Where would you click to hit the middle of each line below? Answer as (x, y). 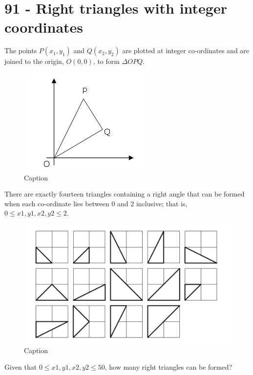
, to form (106, 61)
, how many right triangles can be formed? (169, 366)
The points (21, 50)
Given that (21, 366)
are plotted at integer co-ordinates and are (186, 50)
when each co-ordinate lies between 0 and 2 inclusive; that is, (96, 203)
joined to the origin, (34, 61)
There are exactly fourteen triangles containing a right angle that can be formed (125, 194)
